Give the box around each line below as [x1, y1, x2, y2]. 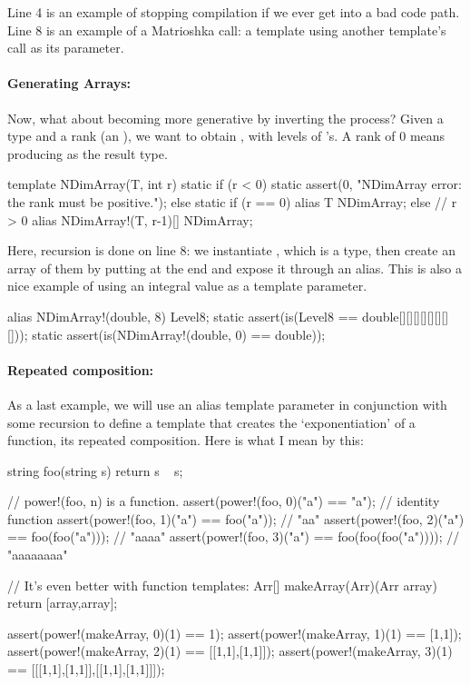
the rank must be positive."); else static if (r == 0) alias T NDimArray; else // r [7, 192, 457, 211]
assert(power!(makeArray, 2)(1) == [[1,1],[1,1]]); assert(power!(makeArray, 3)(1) [7, 641, 453, 660]
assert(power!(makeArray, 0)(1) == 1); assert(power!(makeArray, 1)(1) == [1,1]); [7, 623, 462, 642]
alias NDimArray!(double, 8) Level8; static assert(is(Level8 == [7, 306, 358, 325]
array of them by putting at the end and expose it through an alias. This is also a [7, 258, 463, 277]
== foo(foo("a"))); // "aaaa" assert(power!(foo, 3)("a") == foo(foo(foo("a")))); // [7, 527, 460, 546]
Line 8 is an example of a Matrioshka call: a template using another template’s [7, 20, 446, 39]
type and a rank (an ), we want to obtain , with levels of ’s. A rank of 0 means [7, 126, 446, 145]
